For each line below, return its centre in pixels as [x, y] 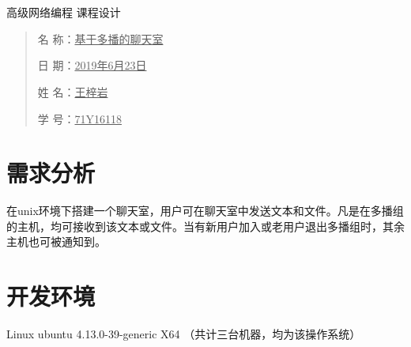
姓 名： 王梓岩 [73, 91]
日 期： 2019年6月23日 [92, 65]
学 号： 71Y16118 [79, 118]
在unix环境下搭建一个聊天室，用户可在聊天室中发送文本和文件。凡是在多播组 [205, 211]
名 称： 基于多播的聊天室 [100, 38]
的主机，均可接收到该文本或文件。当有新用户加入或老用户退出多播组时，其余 [205, 226]
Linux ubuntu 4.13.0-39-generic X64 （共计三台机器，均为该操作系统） [184, 334]
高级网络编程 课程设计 [64, 12]
